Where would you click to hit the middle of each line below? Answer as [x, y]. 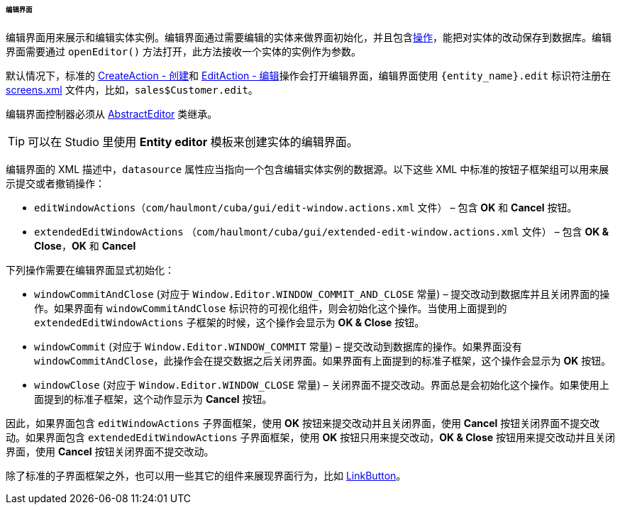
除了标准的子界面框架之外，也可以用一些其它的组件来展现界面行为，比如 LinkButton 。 [206, 475]
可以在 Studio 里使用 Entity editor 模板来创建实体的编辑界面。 [193, 142]
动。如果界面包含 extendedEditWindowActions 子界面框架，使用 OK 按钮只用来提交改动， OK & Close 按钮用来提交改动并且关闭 [311, 437]
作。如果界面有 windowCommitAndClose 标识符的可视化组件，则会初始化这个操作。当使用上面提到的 [271, 308]
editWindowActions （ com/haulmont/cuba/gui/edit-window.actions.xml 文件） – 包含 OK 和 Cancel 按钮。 [306, 207]
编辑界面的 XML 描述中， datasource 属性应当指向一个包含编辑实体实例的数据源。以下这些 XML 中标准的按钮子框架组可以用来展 [308, 169]
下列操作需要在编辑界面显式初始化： [90, 270]
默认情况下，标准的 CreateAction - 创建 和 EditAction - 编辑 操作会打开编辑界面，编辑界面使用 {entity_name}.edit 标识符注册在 [309, 75]
